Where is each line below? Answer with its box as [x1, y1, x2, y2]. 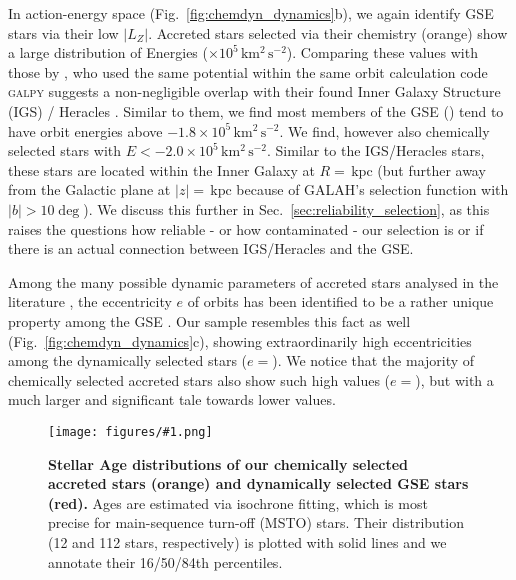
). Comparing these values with [286, 42, 478, 63]
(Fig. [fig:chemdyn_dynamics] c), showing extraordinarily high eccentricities [8, 330, 472, 351]
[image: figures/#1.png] [48, 424, 213, 439]
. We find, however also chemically [279, 120, 490, 141]
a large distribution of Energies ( [8, 42, 208, 63]
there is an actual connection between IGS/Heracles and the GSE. [8, 238, 414, 259]
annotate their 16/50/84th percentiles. [48, 551, 283, 572]
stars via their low [8, 22, 119, 43]
